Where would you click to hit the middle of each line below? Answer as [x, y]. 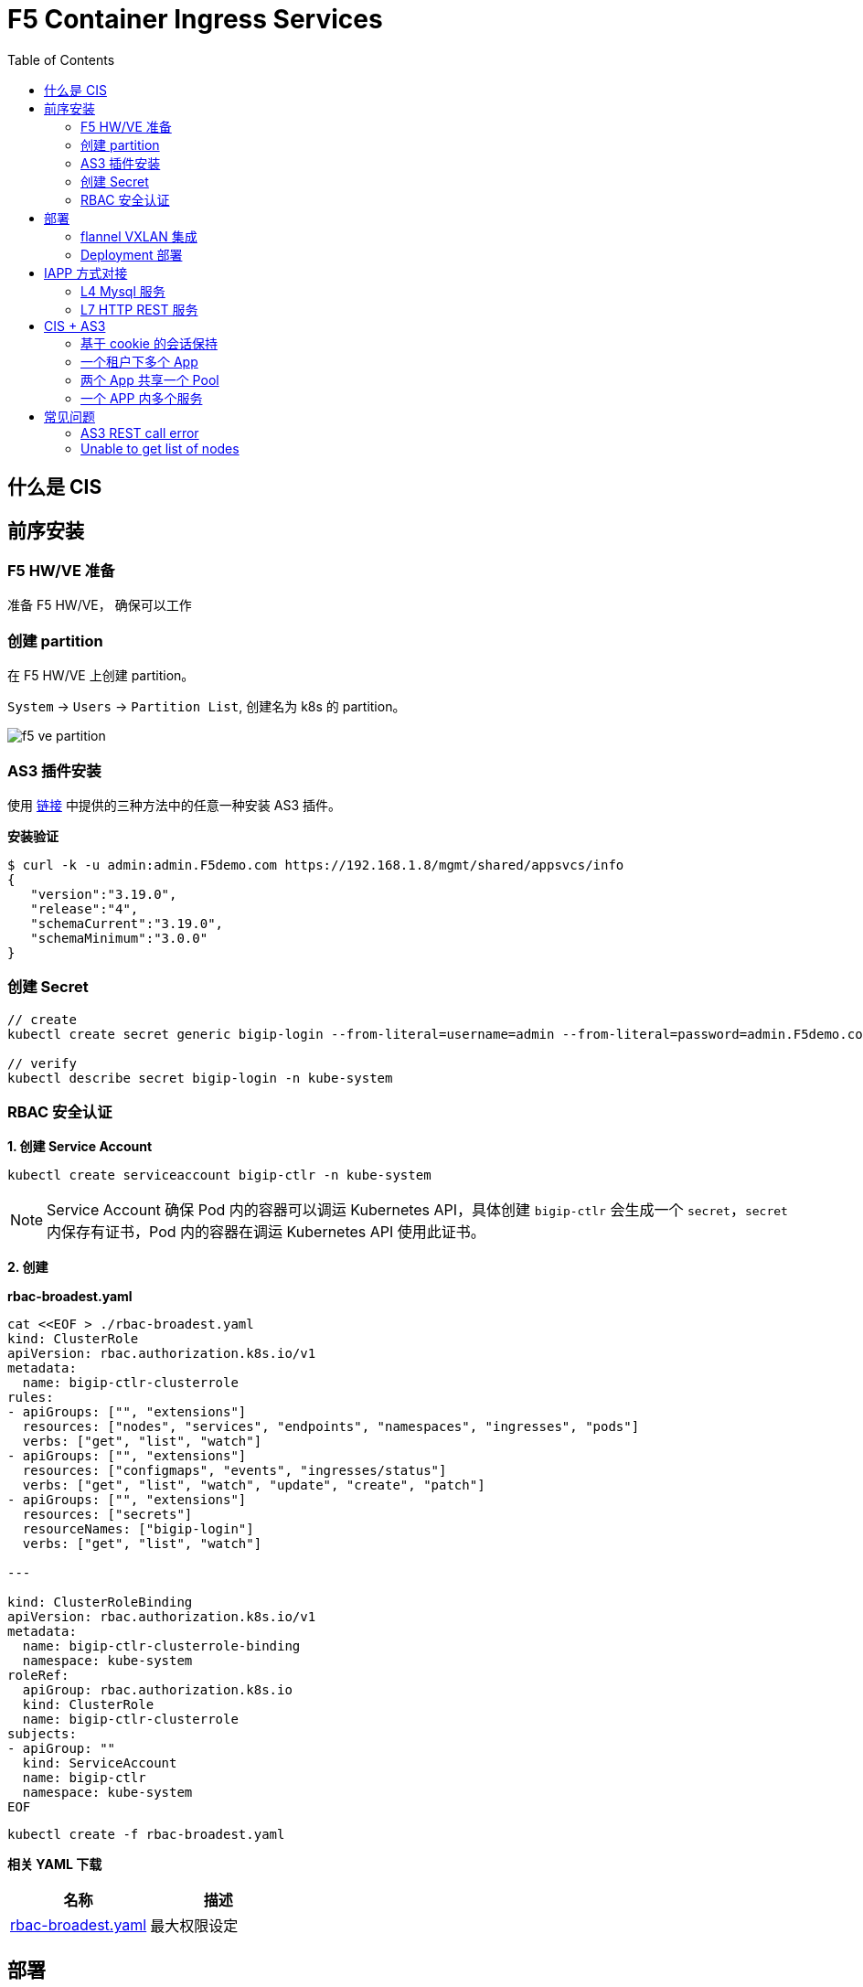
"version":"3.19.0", [104, 894]
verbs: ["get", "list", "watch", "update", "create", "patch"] [254, 1485]
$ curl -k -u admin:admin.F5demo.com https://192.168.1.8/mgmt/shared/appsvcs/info [316, 865]
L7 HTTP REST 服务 [139, 309]
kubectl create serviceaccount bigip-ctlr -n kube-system [219, 1175]
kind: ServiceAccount [100, 1763]
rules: [31, 1398]
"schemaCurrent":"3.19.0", [127, 923]
